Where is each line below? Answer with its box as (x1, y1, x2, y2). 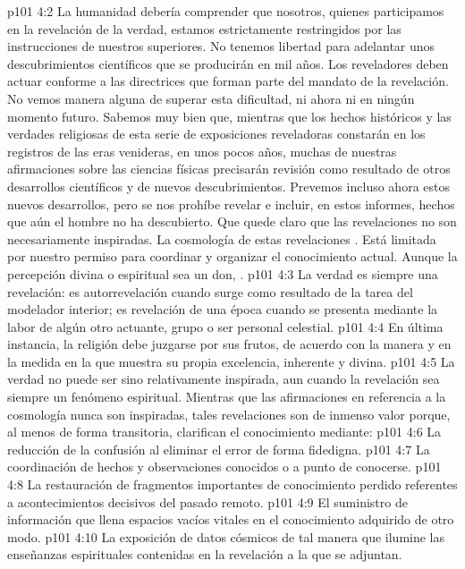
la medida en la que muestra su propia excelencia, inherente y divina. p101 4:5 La (7, 352, 455, 370)
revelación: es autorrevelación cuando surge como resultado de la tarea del (7, 282, 413, 301)
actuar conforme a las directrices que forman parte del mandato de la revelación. (7, 72, 449, 90)
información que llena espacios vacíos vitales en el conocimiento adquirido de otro (7, 510, 454, 529)
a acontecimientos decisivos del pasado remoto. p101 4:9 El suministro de (7, 492, 408, 511)
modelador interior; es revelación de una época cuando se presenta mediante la (7, 300, 438, 318)
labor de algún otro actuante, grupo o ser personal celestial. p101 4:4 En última (7, 317, 444, 335)
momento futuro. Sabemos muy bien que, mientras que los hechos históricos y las (7, 106, 452, 125)
